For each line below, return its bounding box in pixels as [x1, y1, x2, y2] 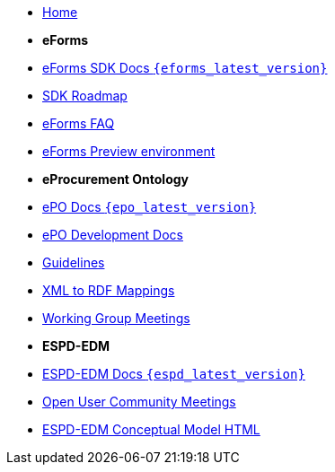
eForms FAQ [42, 116, 115, 131]
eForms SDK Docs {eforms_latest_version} [42, 60, 328, 75]
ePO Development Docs [42, 227, 183, 242]
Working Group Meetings [42, 310, 190, 326]
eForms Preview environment [42, 144, 216, 159]
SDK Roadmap [42, 88, 128, 103]
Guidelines [42, 255, 105, 270]
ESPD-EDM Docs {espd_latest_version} [42, 366, 305, 381]
